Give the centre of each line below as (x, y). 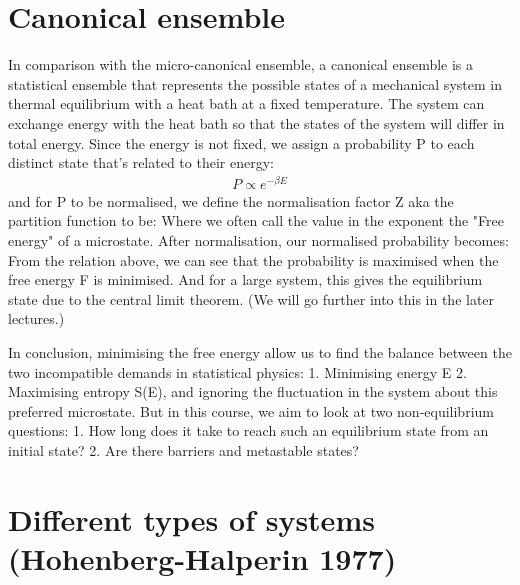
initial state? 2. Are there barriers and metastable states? (183, 449)
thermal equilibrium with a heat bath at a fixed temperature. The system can (246, 103)
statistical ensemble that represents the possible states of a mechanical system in (255, 83)
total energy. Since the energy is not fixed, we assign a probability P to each (241, 142)
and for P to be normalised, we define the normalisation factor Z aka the (231, 200)
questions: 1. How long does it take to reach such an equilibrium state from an (248, 430)
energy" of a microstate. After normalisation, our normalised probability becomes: (258, 239)
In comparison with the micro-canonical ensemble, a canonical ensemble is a (241, 64)
